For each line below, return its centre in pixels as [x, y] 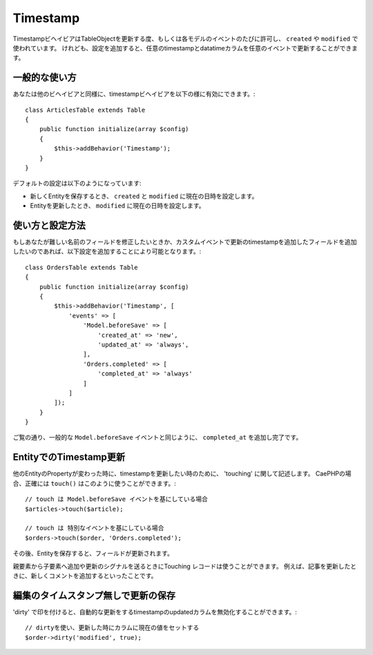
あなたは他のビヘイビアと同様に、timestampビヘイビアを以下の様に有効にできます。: [134, 94]
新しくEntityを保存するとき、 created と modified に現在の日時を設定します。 [144, 196]
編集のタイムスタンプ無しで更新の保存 [94, 595]
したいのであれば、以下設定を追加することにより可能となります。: [107, 251]
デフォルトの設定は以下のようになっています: [77, 184]
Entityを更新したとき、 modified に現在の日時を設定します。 [117, 206]
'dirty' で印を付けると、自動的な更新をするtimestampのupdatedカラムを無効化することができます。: [155, 612]
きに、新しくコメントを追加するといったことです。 [85, 576]
